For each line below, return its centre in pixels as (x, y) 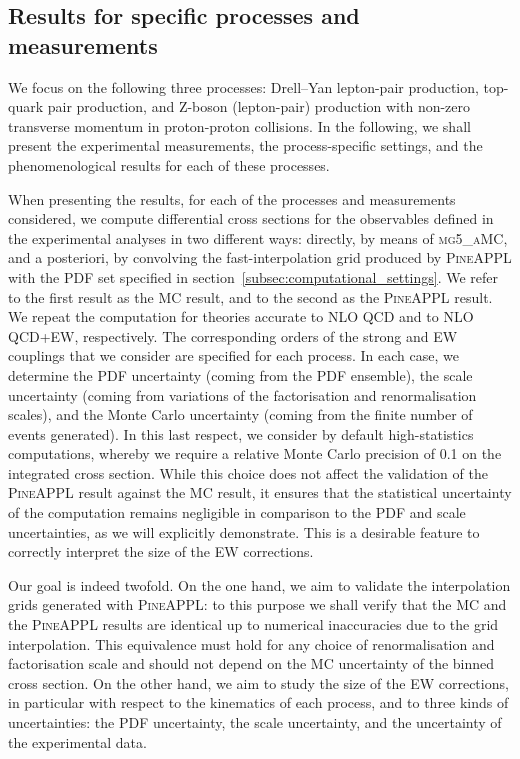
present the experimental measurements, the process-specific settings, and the (245, 145)
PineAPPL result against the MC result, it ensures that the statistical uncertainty (260, 492)
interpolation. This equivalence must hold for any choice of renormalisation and (251, 643)
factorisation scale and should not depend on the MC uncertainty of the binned (251, 663)
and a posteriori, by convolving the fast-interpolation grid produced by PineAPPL (260, 257)
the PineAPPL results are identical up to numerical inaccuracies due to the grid (253, 624)
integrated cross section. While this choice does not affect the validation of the (248, 472)
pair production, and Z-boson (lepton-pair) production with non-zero (259, 106)
